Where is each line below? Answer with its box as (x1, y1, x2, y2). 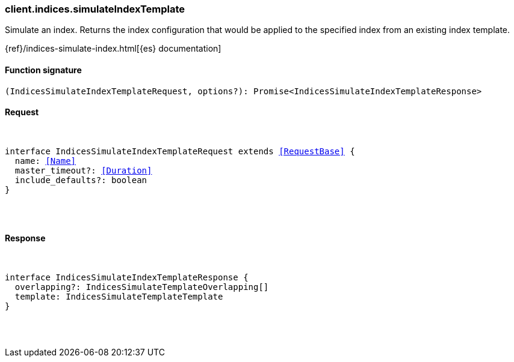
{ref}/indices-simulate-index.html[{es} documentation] (5, 43, 221, 54)
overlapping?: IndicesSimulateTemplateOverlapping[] (14, 282, 269, 292)
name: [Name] (14, 155, 76, 166)
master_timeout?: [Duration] (14, 165, 152, 175)
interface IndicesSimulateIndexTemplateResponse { (5, 273, 249, 283)
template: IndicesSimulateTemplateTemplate (14, 292, 223, 302)
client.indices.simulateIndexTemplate (5, 3, 185, 15)
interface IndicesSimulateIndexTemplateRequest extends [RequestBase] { (5, 146, 355, 156)
